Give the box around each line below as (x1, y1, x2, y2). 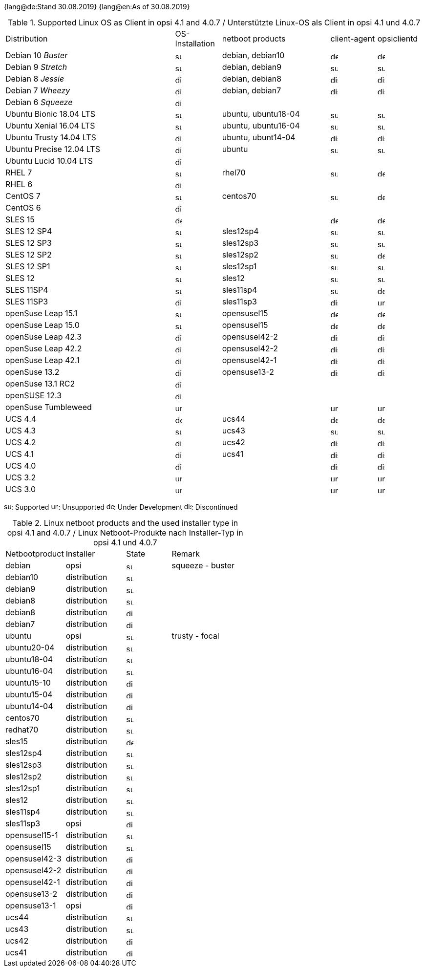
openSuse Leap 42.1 (5, 355, 80, 365)
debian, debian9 (222, 62, 282, 72)
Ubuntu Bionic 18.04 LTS (5, 109, 95, 119)
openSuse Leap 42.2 (5, 344, 82, 353)
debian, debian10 (222, 50, 285, 60)
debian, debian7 (222, 86, 281, 95)
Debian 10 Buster (5, 50, 68, 60)
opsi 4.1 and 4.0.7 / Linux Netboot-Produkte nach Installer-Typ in (7, 528, 243, 538)
